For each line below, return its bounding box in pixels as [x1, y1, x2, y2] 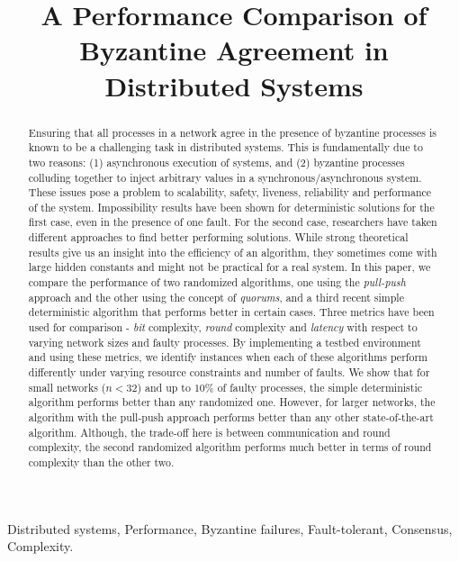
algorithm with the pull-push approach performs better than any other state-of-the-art [28, 410, 434, 425]
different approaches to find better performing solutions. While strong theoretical [28, 230, 409, 245]
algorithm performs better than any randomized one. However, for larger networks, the [28, 394, 436, 410]
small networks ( [28, 379, 106, 394]
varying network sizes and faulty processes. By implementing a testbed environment [28, 334, 421, 349]
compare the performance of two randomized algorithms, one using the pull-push [28, 275, 406, 290]
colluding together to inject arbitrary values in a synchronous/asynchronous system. [28, 169, 422, 185]
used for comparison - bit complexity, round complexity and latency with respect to [28, 320, 418, 335]
